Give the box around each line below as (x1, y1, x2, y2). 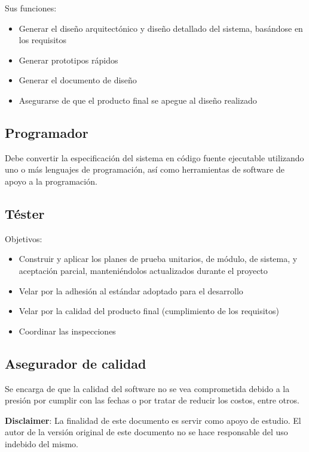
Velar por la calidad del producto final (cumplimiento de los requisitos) (19, 305, 279, 317)
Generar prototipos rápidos (19, 53, 118, 66)
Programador (5, 123, 88, 141)
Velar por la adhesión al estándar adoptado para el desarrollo (19, 284, 243, 297)
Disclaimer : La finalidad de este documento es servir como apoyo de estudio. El (5, 414, 301, 426)
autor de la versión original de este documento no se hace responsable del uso (5, 426, 288, 438)
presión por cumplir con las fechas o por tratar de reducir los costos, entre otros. (5, 394, 299, 406)
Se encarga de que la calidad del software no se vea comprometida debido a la (5, 382, 290, 394)
